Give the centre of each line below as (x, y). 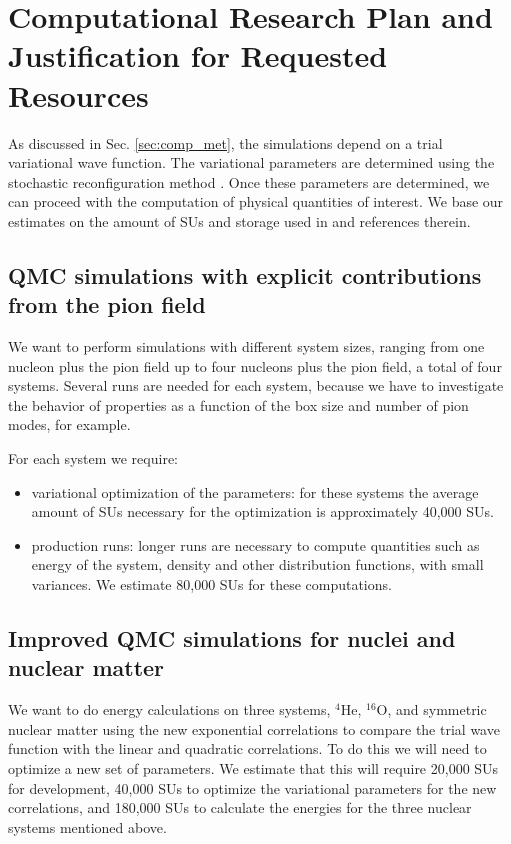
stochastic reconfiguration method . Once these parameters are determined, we (249, 181)
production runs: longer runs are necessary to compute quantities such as (255, 544)
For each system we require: (93, 458)
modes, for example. (69, 424)
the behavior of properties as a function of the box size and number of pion (238, 404)
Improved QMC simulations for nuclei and (232, 637)
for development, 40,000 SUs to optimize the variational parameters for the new (252, 787)
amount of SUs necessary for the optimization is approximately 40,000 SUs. (262, 511)
